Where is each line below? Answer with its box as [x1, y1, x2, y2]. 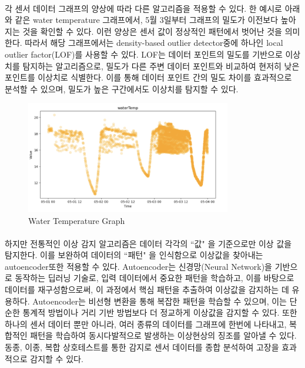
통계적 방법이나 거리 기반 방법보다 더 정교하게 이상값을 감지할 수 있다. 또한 [22, 306, 297, 319]
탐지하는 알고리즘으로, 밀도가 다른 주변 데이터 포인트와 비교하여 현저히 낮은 [22, 59, 300, 72]
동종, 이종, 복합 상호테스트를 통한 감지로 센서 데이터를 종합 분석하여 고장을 [5, 341, 279, 353]
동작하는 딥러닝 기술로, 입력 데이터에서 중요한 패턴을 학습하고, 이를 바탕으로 [15, 272, 294, 284]
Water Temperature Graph [28, 214, 125, 226]
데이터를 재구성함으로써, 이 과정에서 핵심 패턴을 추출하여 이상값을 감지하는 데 [5, 283, 289, 296]
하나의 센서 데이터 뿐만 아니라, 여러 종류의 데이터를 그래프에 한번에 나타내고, [5, 317, 287, 330]
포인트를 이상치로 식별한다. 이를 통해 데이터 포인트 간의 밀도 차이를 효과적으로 [5, 71, 292, 83]
